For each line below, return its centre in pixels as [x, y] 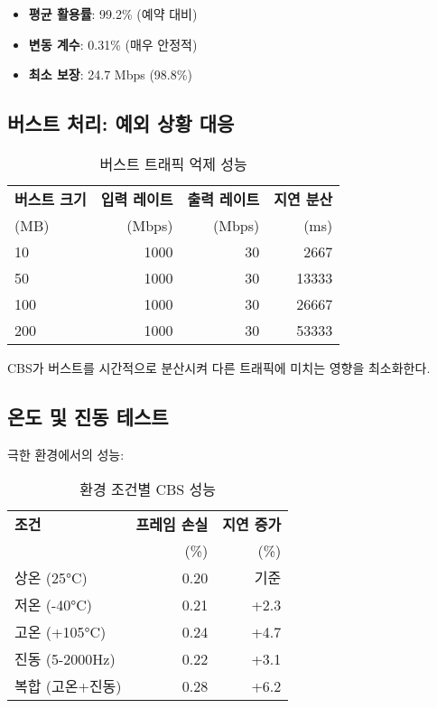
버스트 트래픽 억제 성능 [173, 163]
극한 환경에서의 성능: [66, 454]
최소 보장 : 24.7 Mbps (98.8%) [110, 75]
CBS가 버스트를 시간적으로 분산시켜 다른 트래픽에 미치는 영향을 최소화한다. [219, 367]
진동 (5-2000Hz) [65, 659]
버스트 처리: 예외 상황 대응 [121, 123]
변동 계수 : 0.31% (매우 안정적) [113, 44]
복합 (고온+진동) [68, 686]
